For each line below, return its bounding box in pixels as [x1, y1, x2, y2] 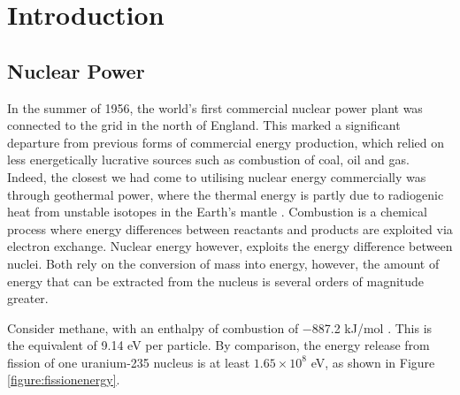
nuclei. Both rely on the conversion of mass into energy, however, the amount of [7, 254, 440, 272]
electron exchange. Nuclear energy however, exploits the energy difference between [7, 237, 453, 255]
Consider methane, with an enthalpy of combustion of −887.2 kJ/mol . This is [7, 318, 433, 337]
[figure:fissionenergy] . [7, 370, 120, 389]
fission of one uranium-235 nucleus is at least [7, 353, 250, 371]
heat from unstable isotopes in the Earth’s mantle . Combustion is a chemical [7, 202, 427, 221]
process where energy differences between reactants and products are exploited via [7, 219, 453, 238]
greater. [7, 289, 49, 308]
